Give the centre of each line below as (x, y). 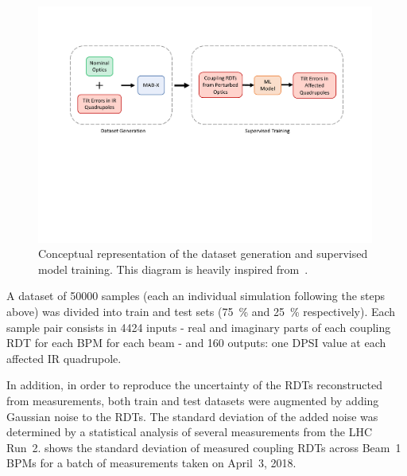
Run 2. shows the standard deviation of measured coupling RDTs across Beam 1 (204, 447)
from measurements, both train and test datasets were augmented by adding (193, 400)
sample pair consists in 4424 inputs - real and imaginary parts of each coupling (199, 327)
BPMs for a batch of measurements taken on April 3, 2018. (151, 463)
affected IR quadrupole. (64, 358)
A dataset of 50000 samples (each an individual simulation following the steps (196, 296)
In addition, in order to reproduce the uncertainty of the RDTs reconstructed (194, 385)
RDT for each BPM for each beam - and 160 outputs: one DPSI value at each (196, 343)
